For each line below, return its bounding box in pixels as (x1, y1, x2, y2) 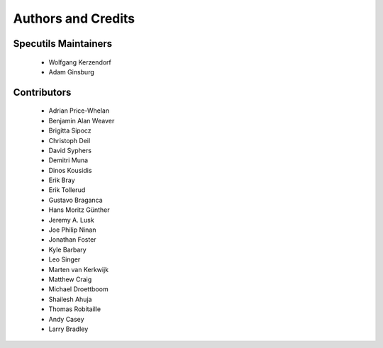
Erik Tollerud (48, 186, 86, 194)
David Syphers (48, 146, 92, 155)
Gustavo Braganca (48, 196, 103, 204)
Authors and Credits (13, 11, 135, 26)
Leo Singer (48, 255, 81, 264)
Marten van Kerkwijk (48, 265, 109, 274)
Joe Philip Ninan (48, 225, 96, 234)
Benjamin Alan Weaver (48, 116, 115, 125)
